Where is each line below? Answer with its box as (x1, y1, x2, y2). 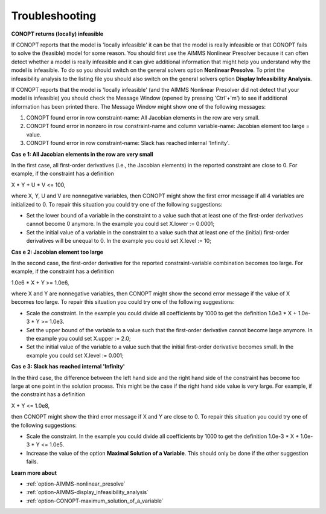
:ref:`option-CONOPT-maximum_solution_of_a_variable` (26, 497, 164, 504)
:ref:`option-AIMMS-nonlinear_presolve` (26, 480, 126, 487)
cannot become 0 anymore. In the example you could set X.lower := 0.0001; (26, 220, 215, 228)
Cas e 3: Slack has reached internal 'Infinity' (11, 363, 125, 370)
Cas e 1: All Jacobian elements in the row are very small (11, 150, 153, 158)
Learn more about (11, 469, 57, 477)
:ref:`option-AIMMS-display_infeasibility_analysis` (26, 489, 149, 496)
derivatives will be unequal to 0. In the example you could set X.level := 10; (26, 237, 211, 245)
